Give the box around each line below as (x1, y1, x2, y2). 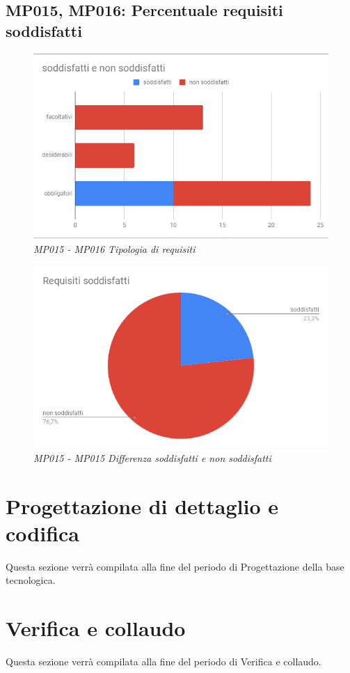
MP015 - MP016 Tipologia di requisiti (33, 241, 196, 256)
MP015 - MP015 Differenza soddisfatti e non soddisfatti (33, 450, 271, 465)
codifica (6, 518, 79, 547)
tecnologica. (6, 573, 56, 587)
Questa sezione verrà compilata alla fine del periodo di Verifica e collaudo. (6, 654, 321, 669)
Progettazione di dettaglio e (6, 491, 279, 520)
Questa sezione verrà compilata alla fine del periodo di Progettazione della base (6, 559, 344, 573)
